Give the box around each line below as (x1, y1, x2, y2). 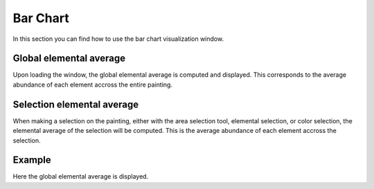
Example (12, 154, 51, 166)
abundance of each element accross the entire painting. (12, 80, 173, 89)
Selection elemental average (12, 98, 139, 110)
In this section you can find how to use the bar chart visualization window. (12, 35, 224, 43)
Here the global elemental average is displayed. (12, 172, 149, 181)
